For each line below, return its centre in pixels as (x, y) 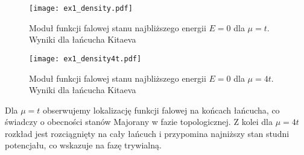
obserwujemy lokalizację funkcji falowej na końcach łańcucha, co (161, 110)
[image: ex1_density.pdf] (81, 8)
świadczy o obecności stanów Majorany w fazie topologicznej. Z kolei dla (139, 122)
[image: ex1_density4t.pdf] (85, 59)
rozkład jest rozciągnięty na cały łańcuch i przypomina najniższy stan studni (147, 133)
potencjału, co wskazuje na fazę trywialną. (83, 145)
